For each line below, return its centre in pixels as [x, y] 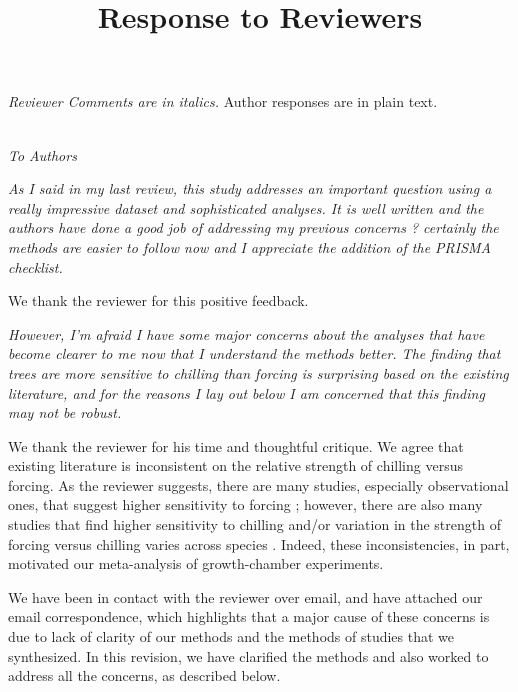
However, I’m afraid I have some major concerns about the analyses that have [246, 333]
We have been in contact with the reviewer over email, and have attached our [245, 596]
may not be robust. [65, 412]
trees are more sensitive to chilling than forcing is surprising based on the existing [258, 372]
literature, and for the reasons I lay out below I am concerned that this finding [246, 392]
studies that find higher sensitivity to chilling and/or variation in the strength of [254, 524]
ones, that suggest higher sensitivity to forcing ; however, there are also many [245, 504]
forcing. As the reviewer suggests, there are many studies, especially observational [258, 484]
